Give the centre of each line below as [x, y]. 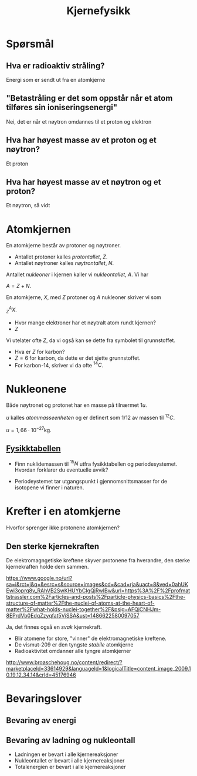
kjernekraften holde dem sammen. [47, 566]
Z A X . [11, 310]
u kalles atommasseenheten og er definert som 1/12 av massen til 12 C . [91, 417]
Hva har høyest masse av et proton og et [81, 140]
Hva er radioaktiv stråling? [55, 66]
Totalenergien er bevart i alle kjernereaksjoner [70, 767]
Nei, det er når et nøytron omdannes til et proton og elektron [79, 121]
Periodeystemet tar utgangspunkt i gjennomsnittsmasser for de [91, 482]
